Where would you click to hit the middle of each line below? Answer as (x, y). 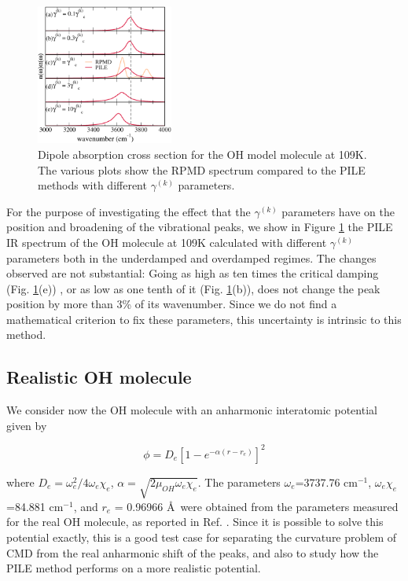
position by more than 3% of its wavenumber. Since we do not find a (172, 304)
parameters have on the (338, 211)
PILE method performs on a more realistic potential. (134, 568)
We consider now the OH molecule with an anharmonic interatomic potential (192, 410)
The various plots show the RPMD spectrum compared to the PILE (202, 169)
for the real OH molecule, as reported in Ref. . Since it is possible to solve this (195, 522)
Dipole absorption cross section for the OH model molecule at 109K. (202, 154)
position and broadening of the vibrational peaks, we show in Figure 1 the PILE (200, 227)
